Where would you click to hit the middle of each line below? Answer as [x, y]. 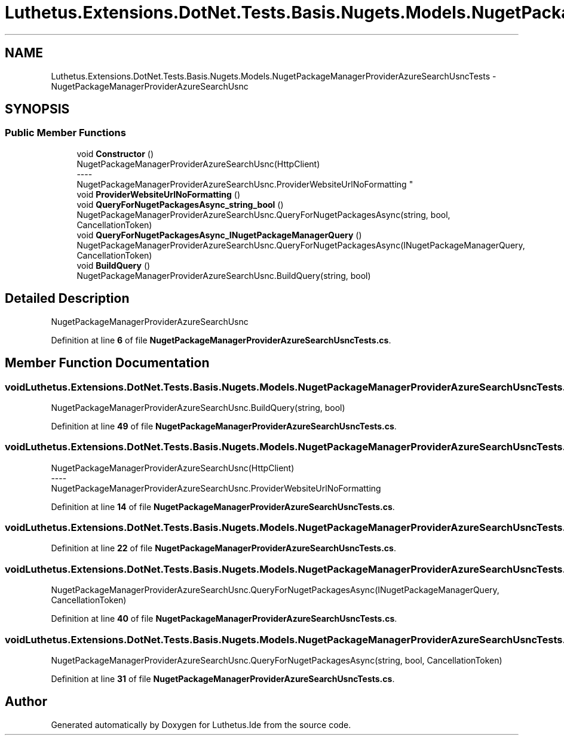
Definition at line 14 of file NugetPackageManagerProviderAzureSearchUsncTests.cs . [223, 506]
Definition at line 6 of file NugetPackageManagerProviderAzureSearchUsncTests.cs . [221, 340]
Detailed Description [67, 299]
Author [26, 702]
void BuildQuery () [114, 265]
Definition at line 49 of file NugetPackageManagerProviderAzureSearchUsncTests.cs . [224, 426]
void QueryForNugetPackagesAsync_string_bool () [180, 204]
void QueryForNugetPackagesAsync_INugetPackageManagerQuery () [219, 235]
